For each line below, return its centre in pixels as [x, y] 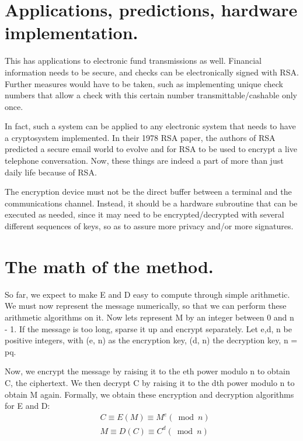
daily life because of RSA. [51, 172]
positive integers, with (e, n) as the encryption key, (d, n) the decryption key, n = [151, 340]
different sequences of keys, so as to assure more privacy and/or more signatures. [149, 226]
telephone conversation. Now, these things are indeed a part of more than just [144, 161]
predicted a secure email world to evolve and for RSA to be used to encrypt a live [151, 149]
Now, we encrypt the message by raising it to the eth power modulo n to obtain [147, 371]
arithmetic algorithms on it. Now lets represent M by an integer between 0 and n [149, 317]
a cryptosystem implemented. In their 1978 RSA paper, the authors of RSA [140, 137]
